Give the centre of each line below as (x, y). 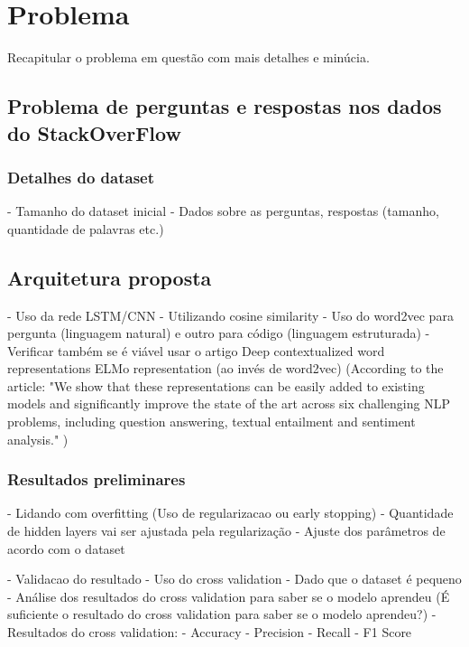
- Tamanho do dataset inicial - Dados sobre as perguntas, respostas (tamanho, (223, 211)
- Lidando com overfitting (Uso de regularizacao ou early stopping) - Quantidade (230, 513)
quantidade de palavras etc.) (86, 228)
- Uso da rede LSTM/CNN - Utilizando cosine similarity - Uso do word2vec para (230, 315)
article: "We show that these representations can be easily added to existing (216, 385)
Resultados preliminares (97, 479)
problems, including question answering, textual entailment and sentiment (212, 422)
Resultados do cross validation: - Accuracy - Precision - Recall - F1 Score (210, 632)
